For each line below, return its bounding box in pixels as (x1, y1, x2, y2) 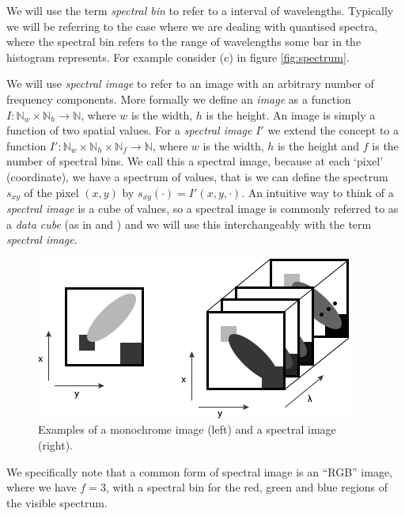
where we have (6, 479, 77, 495)
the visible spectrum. (6, 494, 108, 510)
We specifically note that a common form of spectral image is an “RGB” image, (6, 463, 393, 480)
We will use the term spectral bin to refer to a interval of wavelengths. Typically (6, 2, 394, 18)
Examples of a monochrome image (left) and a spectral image (38, 421, 336, 438)
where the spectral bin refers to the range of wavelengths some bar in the (6, 33, 361, 50)
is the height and (277, 137, 360, 154)
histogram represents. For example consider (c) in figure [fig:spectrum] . (6, 48, 350, 65)
